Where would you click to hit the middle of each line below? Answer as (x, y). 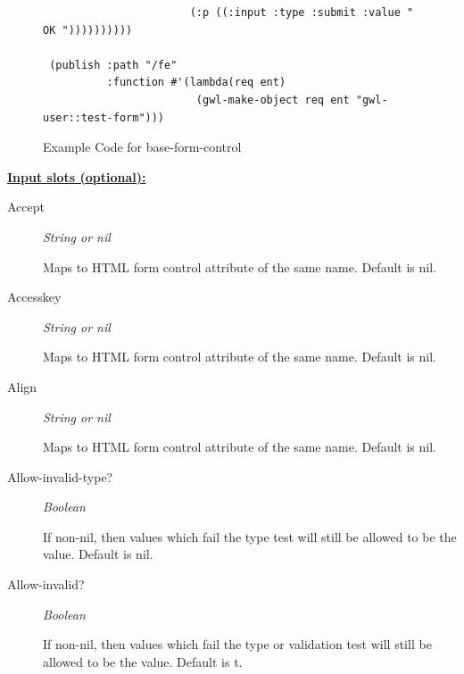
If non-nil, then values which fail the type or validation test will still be (237, 644)
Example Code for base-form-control (142, 147)
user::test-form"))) (104, 117)
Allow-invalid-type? (60, 476)
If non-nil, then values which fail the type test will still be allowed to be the (250, 536)
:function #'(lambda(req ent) (196, 83)
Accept (26, 207)
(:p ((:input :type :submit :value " (302, 12)
